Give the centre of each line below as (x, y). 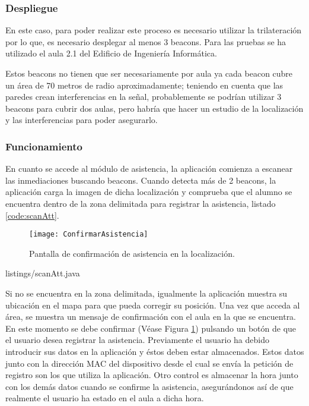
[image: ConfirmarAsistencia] (89, 235)
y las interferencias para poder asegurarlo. (82, 120)
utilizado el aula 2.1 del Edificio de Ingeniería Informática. (111, 53)
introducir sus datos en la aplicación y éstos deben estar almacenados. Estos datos (155, 351)
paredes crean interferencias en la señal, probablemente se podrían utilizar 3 (144, 97)
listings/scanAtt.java (43, 273)
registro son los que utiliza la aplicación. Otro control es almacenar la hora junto (152, 375)
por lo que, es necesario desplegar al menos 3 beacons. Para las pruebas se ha (146, 41)
